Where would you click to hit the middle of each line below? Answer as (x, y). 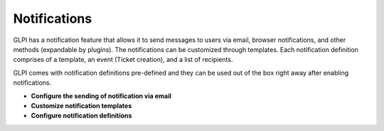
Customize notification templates (81, 105)
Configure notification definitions (81, 116)
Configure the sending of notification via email (101, 95)
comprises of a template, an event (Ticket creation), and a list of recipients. (123, 60)
